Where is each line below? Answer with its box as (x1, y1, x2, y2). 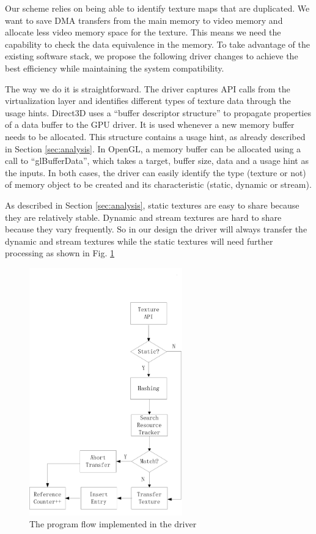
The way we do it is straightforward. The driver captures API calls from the (5, 82, 290, 95)
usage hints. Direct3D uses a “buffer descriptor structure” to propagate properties (5, 106, 311, 119)
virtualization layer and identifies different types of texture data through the (5, 94, 291, 107)
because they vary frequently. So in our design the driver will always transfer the (5, 223, 307, 235)
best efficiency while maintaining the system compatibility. (5, 61, 224, 74)
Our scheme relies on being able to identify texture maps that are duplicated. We (5, 2, 310, 14)
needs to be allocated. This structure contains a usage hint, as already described (5, 130, 306, 143)
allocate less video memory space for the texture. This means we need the (5, 26, 281, 39)
